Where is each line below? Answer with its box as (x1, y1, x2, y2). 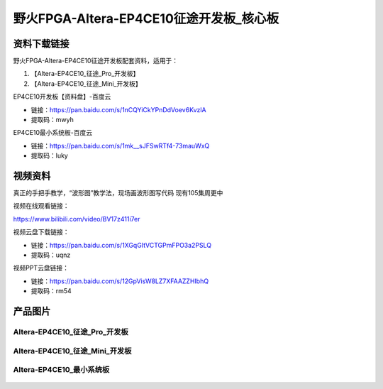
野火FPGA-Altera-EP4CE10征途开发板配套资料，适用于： (13, 57, 179, 65)
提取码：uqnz (30, 251, 71, 259)
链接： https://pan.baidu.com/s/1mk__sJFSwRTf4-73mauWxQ (30, 141, 210, 150)
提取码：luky (30, 151, 69, 160)
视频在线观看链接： (13, 202, 70, 210)
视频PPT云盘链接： (13, 263, 69, 273)
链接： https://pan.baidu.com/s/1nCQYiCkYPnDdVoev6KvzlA (30, 105, 206, 114)
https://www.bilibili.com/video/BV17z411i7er (13, 214, 140, 223)
